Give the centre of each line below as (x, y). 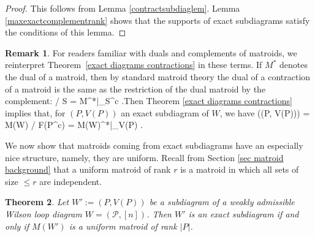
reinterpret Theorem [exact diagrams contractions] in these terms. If (134, 65)
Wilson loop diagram (44, 213)
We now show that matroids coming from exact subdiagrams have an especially (154, 145)
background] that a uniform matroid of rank (88, 169)
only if (17, 226)
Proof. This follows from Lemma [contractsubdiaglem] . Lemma (123, 8)
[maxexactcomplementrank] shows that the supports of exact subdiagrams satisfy (157, 20)
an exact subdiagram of (165, 112)
